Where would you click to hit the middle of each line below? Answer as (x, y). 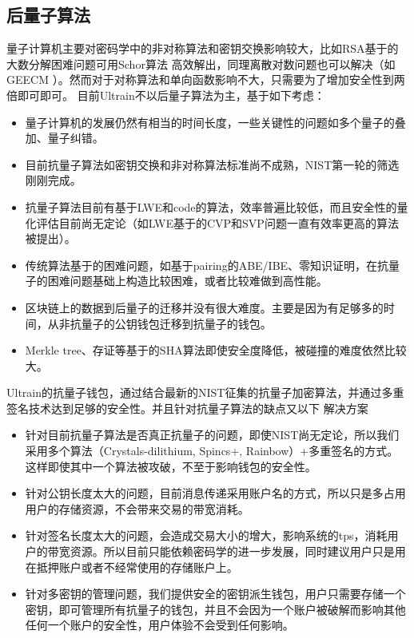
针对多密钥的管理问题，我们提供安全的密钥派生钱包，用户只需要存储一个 (215, 594)
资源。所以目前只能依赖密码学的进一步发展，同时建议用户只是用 (238, 551)
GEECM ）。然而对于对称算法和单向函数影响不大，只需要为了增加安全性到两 (206, 79)
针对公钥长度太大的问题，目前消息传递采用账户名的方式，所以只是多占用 (215, 493)
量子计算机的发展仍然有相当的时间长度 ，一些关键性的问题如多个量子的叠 (215, 122)
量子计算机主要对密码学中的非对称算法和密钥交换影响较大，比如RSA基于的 (203, 48)
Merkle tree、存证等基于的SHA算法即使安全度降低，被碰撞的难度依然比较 (216, 350)
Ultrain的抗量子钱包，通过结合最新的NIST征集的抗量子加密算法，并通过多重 (205, 392)
